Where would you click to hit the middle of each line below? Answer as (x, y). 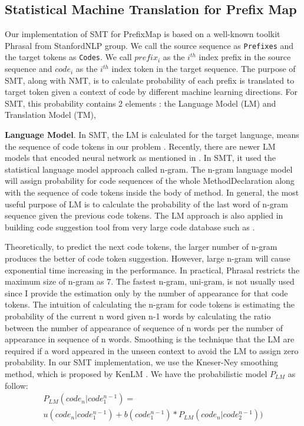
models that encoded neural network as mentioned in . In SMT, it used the (140, 158)
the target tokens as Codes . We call (68, 57)
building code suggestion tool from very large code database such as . (130, 227)
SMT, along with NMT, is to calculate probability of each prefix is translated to (150, 80)
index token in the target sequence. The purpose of (204, 69)
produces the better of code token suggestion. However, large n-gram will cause (148, 258)
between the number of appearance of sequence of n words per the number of (144, 327)
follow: (16, 385)
